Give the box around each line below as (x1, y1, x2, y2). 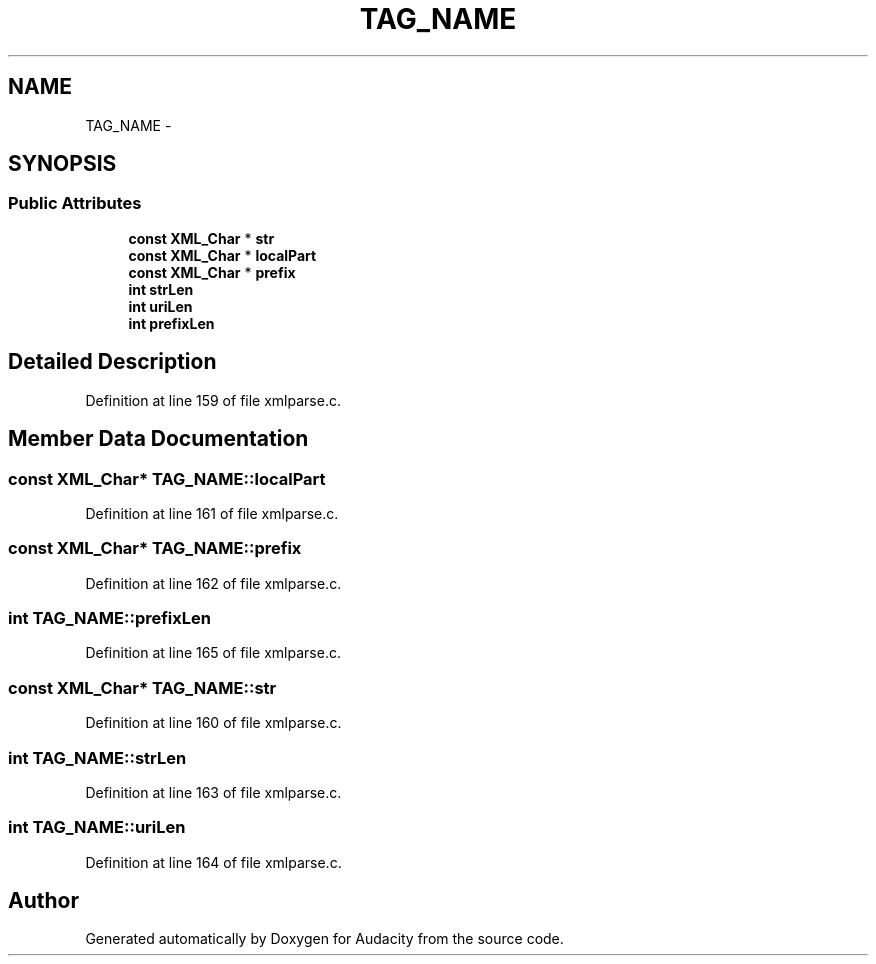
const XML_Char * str (128, 229, 275, 247)
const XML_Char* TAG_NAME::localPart (8, 468, 326, 489)
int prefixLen (128, 314, 215, 332)
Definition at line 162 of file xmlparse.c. (85, 574, 342, 592)
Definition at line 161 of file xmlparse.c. (85, 504, 339, 522)
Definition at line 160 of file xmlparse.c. (85, 714, 342, 732)
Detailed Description (8, 349, 217, 375)
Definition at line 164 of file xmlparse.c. (85, 853, 342, 871)
